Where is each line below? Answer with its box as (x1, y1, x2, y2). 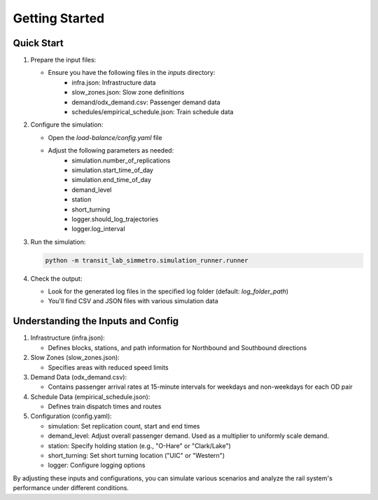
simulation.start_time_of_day (71, 165, 154, 174)
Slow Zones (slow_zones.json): (30, 354, 120, 362)
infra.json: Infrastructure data (71, 78, 157, 87)
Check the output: (30, 274, 83, 283)
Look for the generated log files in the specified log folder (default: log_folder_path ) (48, 287, 289, 296)
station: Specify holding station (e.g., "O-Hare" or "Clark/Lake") (48, 441, 231, 450)
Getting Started (13, 11, 105, 26)
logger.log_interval (71, 225, 125, 233)
